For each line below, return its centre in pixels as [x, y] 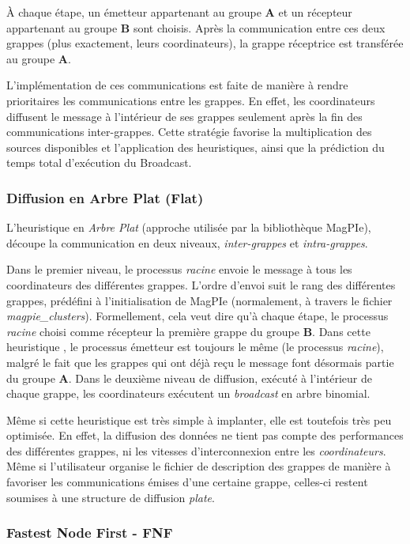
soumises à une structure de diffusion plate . [111, 497]
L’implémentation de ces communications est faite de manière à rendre [177, 85]
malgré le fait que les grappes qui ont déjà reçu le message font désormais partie [200, 362]
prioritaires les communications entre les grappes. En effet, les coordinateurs [191, 100]
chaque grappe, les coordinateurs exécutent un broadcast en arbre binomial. [188, 393]
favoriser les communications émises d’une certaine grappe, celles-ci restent [187, 482]
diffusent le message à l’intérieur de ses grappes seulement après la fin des [184, 116]
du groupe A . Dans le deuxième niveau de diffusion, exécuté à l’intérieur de [189, 378]
